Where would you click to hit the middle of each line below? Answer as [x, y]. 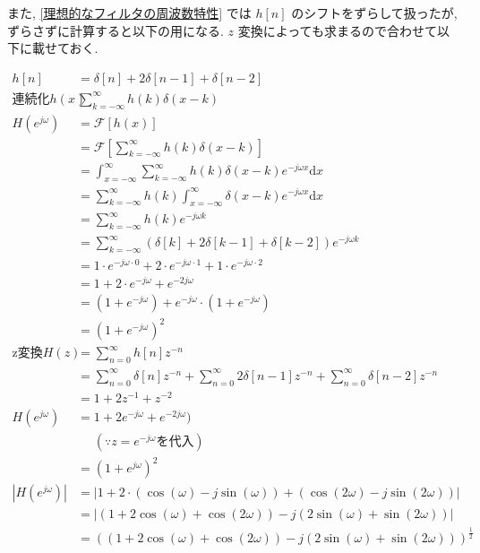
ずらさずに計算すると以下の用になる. [116, 30]
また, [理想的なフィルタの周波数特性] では [129, 13]
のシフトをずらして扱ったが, [374, 13]
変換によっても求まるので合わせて [337, 30]
